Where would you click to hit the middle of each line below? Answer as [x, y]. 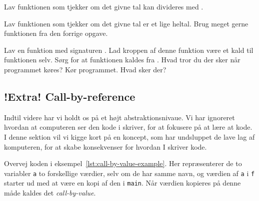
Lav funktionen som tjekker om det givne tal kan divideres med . [104, 6]
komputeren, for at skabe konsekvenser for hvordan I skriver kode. [105, 146]
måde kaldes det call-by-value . [50, 193]
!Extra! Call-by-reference [70, 96]
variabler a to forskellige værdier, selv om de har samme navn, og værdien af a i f [129, 173]
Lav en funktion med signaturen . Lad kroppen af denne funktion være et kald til [129, 50]
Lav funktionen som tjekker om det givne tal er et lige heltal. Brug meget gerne [126, 23]
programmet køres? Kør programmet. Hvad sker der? [85, 69]
